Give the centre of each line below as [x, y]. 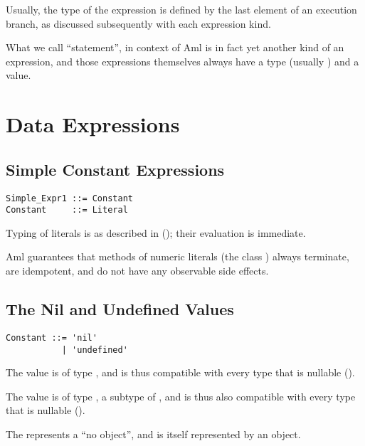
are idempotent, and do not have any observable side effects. [137, 271]
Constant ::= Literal [67, 210]
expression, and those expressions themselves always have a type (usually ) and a [182, 61]
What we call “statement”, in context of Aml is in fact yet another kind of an [175, 47]
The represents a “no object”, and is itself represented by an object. [153, 434]
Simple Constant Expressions [115, 169]
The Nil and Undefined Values [120, 309]
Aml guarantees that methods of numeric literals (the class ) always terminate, [178, 256]
